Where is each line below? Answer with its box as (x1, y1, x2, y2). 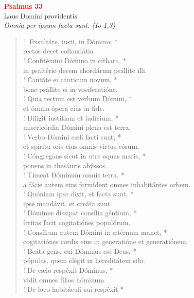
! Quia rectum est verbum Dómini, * (23, 93, 132, 104)
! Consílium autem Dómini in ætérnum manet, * (23, 227, 167, 237)
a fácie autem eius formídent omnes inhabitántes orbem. (23, 179, 191, 189)
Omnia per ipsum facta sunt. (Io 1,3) (4, 20, 115, 30)
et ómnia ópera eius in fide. (23, 103, 105, 113)
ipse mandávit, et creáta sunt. (23, 198, 112, 208)
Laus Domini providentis (4, 10, 77, 20)
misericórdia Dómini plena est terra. (23, 122, 131, 132)
